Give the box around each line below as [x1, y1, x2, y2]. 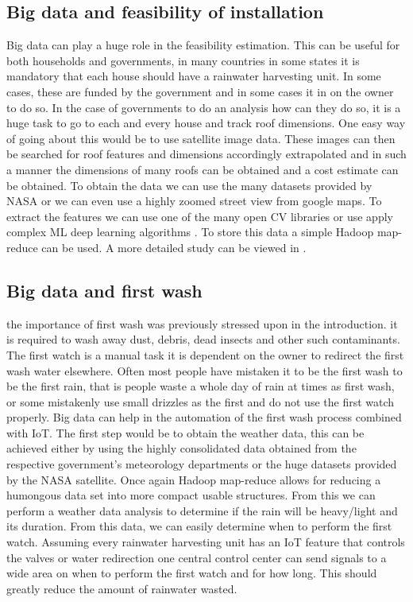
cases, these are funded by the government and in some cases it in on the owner [6, 83, 394, 99]
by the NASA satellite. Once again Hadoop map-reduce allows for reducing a [6, 471, 381, 487]
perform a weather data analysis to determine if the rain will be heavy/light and [6, 502, 398, 518]
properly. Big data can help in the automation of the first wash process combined [6, 409, 402, 425]
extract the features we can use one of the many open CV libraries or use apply [6, 208, 393, 224]
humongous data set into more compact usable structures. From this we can [6, 487, 376, 503]
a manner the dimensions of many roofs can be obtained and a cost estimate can [6, 161, 399, 177]
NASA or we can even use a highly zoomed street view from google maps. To [6, 192, 382, 209]
